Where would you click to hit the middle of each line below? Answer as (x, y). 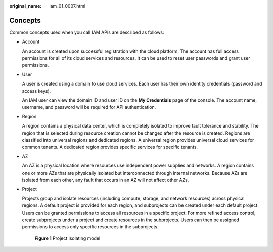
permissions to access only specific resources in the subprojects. (90, 227)
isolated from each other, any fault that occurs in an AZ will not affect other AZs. (105, 180)
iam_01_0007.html (67, 6)
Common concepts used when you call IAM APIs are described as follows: (87, 32)
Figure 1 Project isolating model (67, 238)
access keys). (36, 91)
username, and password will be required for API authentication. (89, 107)
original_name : (26, 6)
